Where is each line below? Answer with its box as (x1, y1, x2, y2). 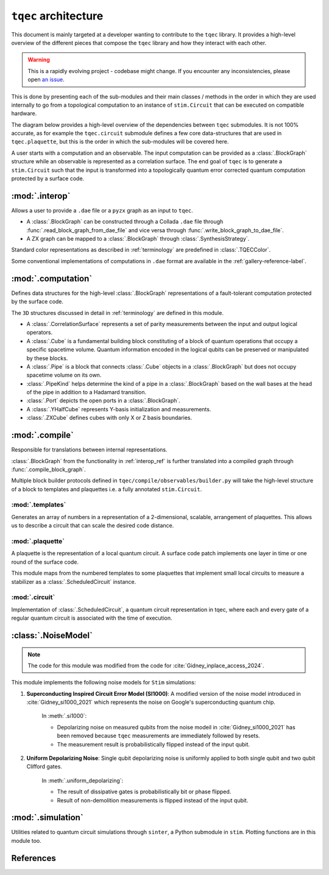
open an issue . (27, 76, 65, 83)
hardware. (11, 110, 37, 117)
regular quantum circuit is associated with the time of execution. (11, 614, 173, 622)
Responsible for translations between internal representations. (11, 446, 168, 453)
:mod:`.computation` (11, 273, 93, 283)
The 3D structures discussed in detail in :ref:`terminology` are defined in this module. (11, 309, 224, 316)
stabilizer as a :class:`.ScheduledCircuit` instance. (11, 578, 136, 585)
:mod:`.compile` (11, 430, 74, 441)
